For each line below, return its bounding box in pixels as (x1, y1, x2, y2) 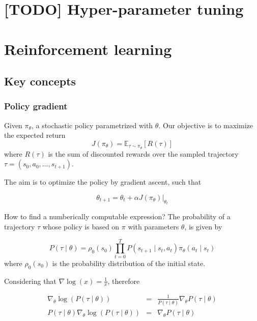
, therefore (107, 275, 140, 286)
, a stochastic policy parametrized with (31, 120, 153, 130)
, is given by (184, 221, 222, 232)
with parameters (128, 221, 179, 232)
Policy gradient (4, 100, 68, 112)
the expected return (4, 130, 66, 140)
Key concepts (4, 73, 76, 89)
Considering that (4, 275, 56, 286)
